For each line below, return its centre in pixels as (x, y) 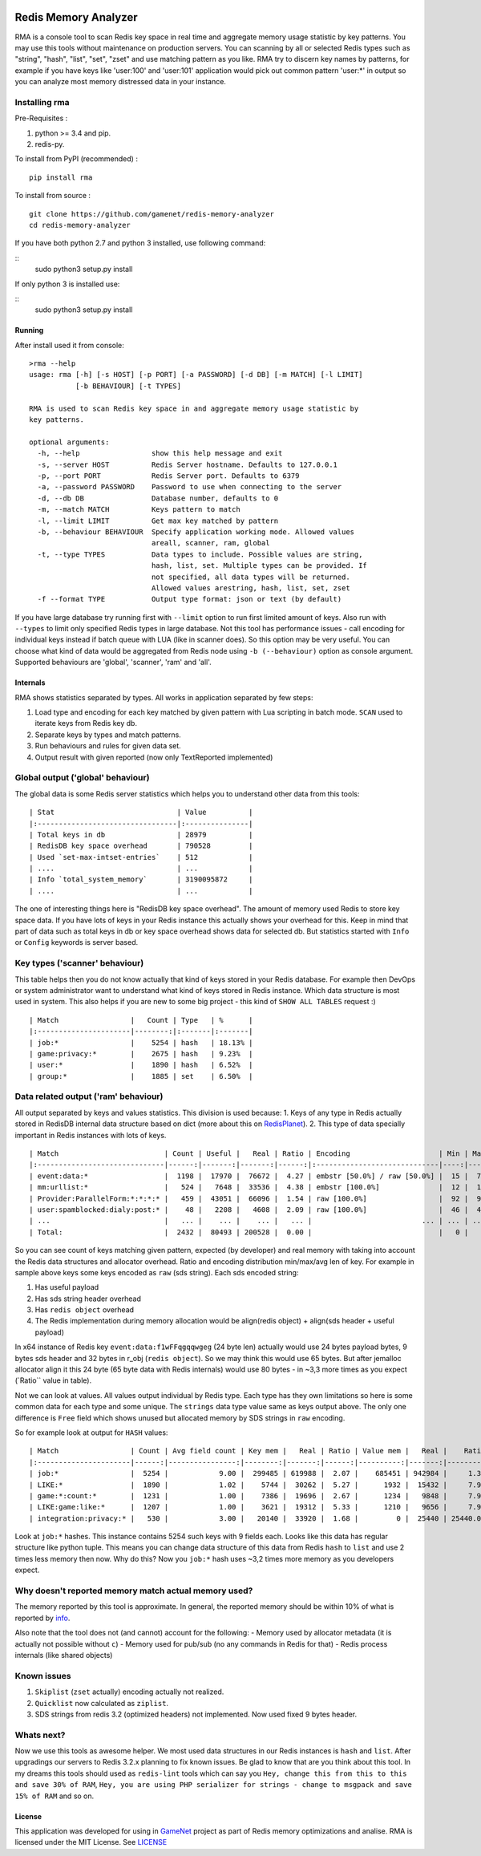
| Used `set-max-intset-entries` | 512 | (141, 857)
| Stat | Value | (141, 813)
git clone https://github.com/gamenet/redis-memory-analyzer (152, 214)
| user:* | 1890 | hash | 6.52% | (141, 1065)
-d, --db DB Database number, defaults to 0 (158, 498)
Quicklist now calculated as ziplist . (101, 1703)
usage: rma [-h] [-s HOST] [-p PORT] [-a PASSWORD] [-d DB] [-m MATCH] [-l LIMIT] (196, 375)
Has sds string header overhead (88, 1299)
